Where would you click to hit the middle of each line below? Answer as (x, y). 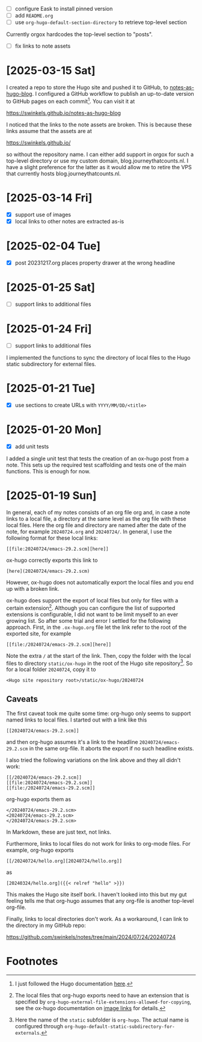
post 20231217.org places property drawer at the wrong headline (95, 263)
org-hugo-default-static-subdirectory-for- (120, 1026)
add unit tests (32, 446)
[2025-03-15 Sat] (51, 71)
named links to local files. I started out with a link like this (77, 720)
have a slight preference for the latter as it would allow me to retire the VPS (99, 167)
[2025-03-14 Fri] (49, 198)
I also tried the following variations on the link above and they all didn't (93, 760)
